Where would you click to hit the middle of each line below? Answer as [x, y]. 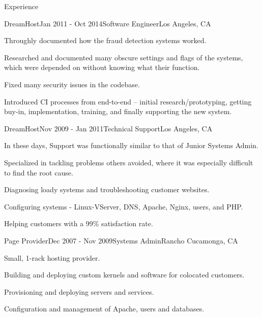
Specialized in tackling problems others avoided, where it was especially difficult [129, 162]
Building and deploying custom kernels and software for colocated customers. [124, 275]
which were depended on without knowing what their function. [102, 67]
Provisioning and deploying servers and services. [79, 291]
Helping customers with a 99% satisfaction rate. [79, 223]
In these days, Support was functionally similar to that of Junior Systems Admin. [131, 145]
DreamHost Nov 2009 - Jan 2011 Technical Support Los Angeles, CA [108, 128]
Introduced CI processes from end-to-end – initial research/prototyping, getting [128, 101]
